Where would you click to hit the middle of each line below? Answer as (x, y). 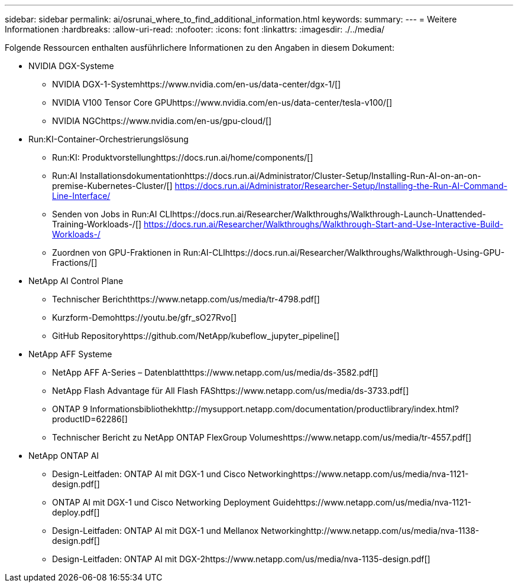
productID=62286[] (90, 419)
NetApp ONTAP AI (64, 456)
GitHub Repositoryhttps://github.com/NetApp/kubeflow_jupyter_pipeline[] (196, 336)
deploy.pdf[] (76, 512)
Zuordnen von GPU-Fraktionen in (116, 252)
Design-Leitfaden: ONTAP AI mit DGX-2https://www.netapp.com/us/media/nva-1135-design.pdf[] (241, 559)
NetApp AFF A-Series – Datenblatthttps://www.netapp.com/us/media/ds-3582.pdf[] (215, 372)
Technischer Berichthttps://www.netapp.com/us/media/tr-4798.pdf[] (186, 299)
